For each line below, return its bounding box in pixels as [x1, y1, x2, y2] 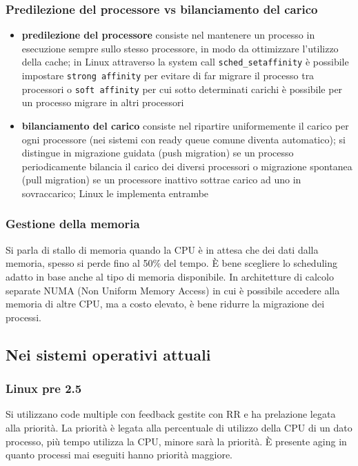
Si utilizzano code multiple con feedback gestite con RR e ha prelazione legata [6, 407, 336, 421]
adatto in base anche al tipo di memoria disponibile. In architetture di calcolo [6, 269, 334, 283]
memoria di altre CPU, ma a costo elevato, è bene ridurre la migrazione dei [6, 296, 325, 311]
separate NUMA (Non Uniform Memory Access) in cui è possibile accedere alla [6, 283, 340, 297]
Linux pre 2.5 [6, 380, 82, 397]
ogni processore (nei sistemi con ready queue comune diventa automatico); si [21, 132, 346, 146]
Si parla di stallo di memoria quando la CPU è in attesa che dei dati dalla [6, 242, 319, 256]
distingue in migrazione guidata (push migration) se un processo [21, 145, 294, 160]
